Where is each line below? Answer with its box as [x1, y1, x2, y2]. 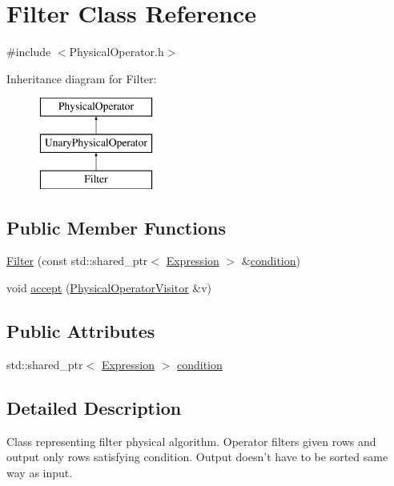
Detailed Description [6, 395, 182, 420]
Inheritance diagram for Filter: [6, 70, 157, 86]
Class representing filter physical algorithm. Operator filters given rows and [6, 432, 376, 449]
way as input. [6, 464, 73, 480]
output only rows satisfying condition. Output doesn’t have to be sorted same [6, 448, 388, 465]
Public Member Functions [6, 215, 226, 239]
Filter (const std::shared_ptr [6, 252, 148, 269]
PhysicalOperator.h [69, 43, 164, 60]
